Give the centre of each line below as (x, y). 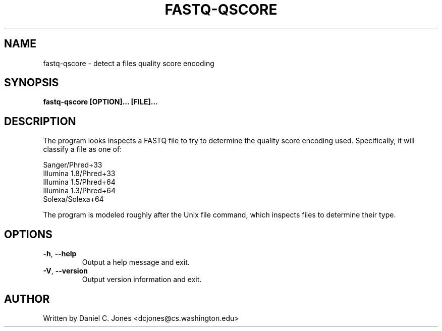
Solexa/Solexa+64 (73, 199)
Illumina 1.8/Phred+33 (79, 174)
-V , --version (65, 271)
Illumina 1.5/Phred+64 (79, 182)
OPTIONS (28, 234)
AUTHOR (27, 299)
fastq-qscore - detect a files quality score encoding (129, 63)
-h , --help (60, 254)
